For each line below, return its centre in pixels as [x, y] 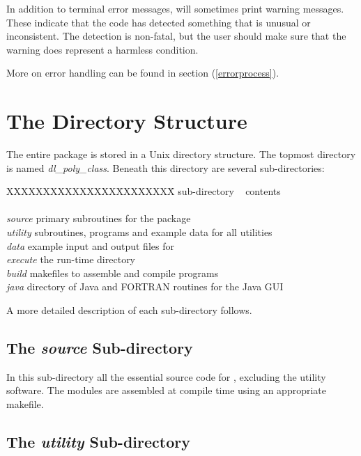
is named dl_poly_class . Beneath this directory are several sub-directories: [166, 167]
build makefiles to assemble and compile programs [113, 273]
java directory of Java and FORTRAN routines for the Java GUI [145, 286]
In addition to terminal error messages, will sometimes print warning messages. [175, 8]
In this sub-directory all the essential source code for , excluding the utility [166, 376]
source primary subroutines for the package [99, 218]
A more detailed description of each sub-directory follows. [129, 310]
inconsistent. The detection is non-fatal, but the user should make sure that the [176, 36]
